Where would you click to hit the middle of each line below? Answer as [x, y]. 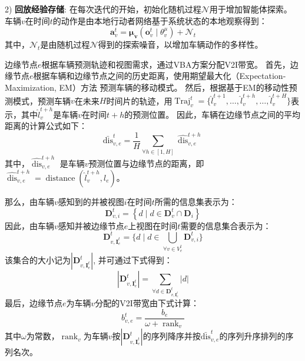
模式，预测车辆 [42, 100]
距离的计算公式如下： [46, 126]
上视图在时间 [153, 225]
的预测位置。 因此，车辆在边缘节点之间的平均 [212, 114]
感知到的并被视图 [91, 202]
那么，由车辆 [29, 202]
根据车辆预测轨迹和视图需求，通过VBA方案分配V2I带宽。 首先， [166, 64]
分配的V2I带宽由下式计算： [147, 303]
